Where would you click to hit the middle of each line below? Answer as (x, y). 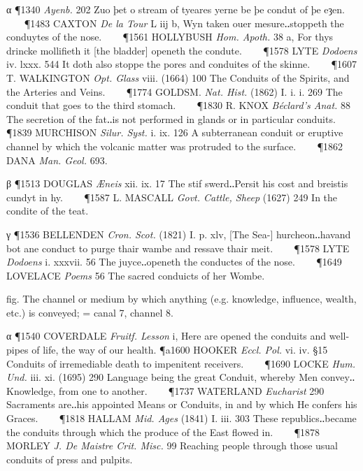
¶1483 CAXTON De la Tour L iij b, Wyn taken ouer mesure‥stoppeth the (184, 23)
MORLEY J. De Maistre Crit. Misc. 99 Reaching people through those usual (172, 445)
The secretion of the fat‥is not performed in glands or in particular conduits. (171, 118)
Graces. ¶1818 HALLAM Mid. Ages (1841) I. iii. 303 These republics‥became (181, 418)
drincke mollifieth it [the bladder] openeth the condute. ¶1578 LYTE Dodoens (182, 50)
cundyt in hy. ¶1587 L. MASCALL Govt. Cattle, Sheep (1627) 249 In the (172, 197)
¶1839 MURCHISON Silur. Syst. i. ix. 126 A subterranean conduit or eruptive (175, 132)
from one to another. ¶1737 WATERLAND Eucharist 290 (192, 390)
